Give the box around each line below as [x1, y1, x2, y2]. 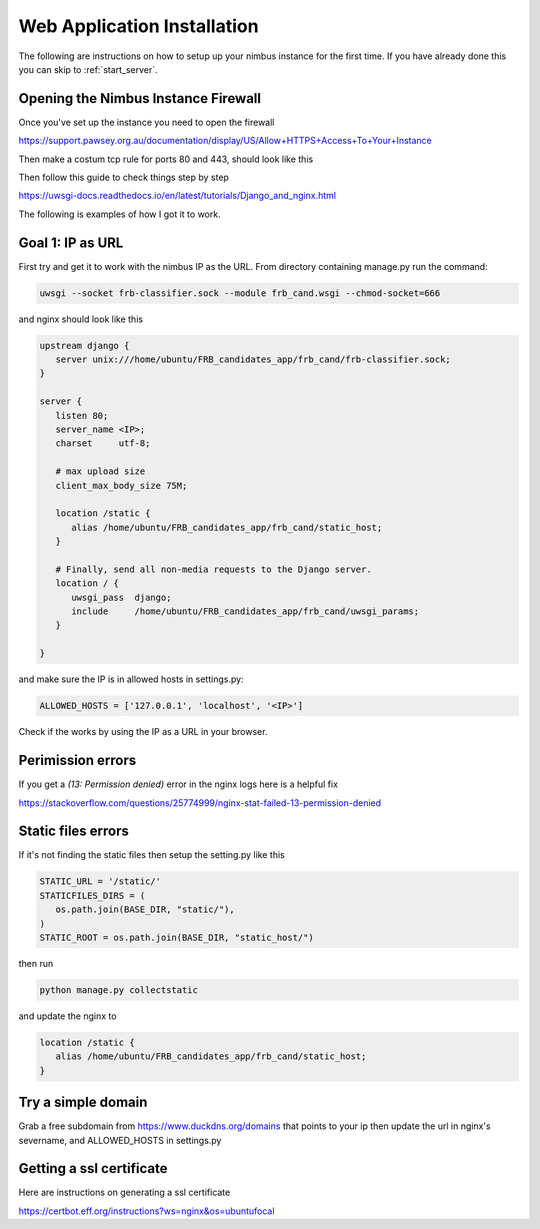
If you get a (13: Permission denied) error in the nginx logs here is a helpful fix [18, 778, 339, 790]
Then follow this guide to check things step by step [18, 171, 230, 184]
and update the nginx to [18, 1010, 117, 1022]
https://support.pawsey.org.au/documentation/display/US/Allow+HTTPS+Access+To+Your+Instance [18, 135, 432, 147]
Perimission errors [18, 752, 137, 769]
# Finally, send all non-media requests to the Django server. [55, 563, 372, 575]
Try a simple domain [18, 1094, 148, 1111]
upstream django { [39, 340, 130, 351]
